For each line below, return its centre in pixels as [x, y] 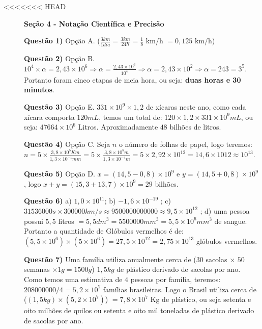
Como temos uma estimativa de [73, 279]
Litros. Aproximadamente [118, 127]
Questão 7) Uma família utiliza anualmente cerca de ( [110, 259]
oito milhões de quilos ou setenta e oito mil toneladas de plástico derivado [139, 310]
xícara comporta [49, 117]
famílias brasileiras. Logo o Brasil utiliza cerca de [180, 289]
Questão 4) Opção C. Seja [67, 144]
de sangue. [231, 221]
